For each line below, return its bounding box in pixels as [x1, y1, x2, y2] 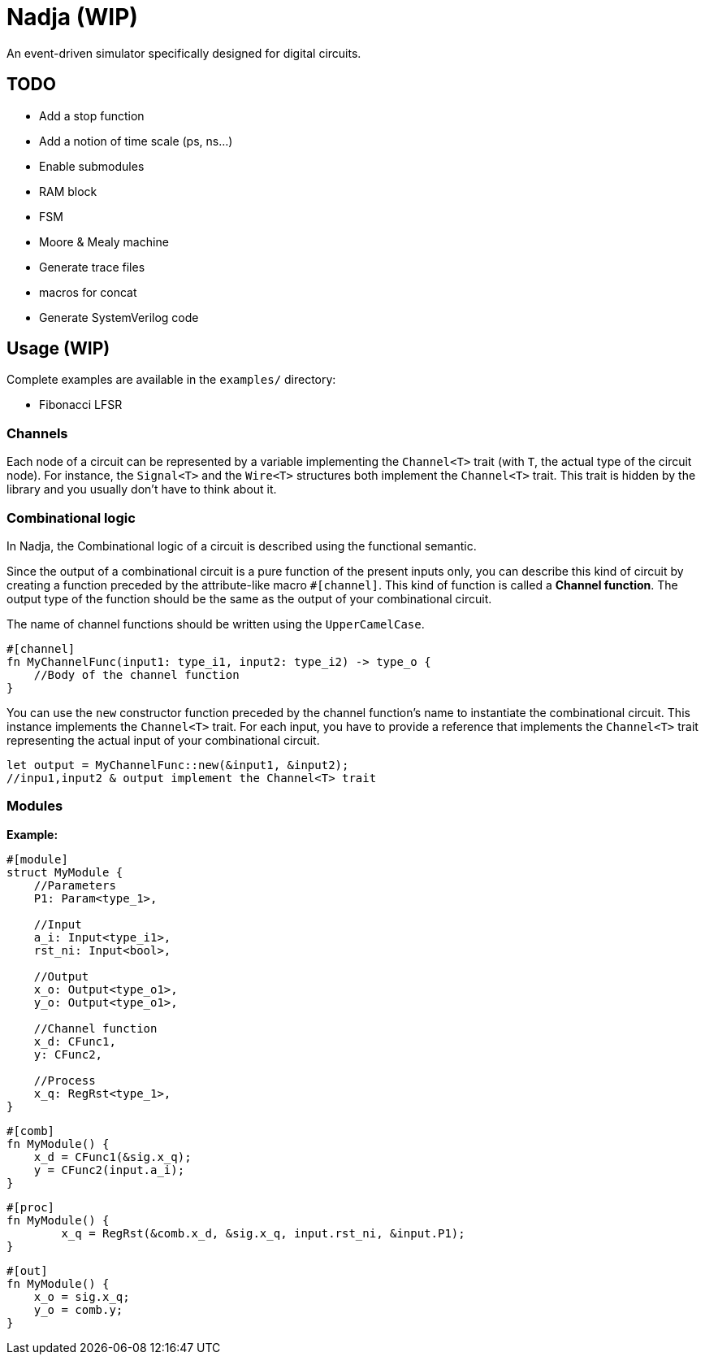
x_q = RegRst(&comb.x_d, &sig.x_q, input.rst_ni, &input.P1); [61, 1226, 465, 1240]
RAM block [39, 184, 97, 198]
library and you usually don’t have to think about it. [6, 482, 277, 497]
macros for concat [39, 285, 137, 299]
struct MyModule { [6, 865, 123, 879]
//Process [33, 1073, 96, 1087]
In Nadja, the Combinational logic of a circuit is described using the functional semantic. [6, 538, 477, 553]
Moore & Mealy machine [39, 234, 169, 249]
